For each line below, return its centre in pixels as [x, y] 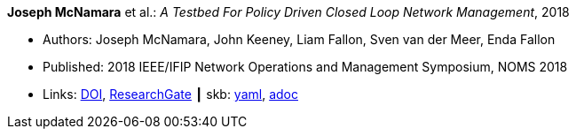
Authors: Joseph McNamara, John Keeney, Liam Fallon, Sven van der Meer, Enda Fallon [299, 39]
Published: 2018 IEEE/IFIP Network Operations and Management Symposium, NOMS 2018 [305, 67]
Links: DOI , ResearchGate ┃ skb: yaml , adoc [170, 94]
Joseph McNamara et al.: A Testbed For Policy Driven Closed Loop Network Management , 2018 [288, 12]
